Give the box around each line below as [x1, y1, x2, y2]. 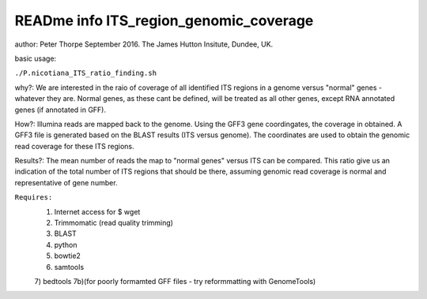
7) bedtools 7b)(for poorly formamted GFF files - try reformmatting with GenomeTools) [34, 276, 316, 286]
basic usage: [14, 54, 57, 63]
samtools [54, 262, 85, 271]
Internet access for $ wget [54, 207, 141, 216]
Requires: [14, 193, 53, 202]
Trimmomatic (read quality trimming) [54, 218, 174, 228]
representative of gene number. [14, 178, 118, 187]
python [54, 240, 77, 249]
